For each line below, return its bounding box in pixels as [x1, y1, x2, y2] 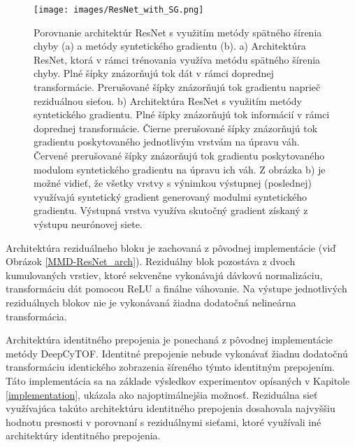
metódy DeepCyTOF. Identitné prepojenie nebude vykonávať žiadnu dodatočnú [6, 346, 348, 360]
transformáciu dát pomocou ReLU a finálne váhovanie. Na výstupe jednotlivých [6, 281, 347, 296]
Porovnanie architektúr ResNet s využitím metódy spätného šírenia [34, 24, 322, 39]
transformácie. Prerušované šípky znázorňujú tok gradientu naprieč [34, 80, 321, 94]
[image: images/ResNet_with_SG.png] [34, 5, 204, 15]
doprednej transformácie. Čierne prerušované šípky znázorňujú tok [34, 120, 318, 135]
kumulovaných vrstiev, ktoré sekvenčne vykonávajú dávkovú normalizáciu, [6, 267, 323, 282]
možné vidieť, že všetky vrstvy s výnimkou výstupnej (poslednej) [34, 176, 312, 190]
